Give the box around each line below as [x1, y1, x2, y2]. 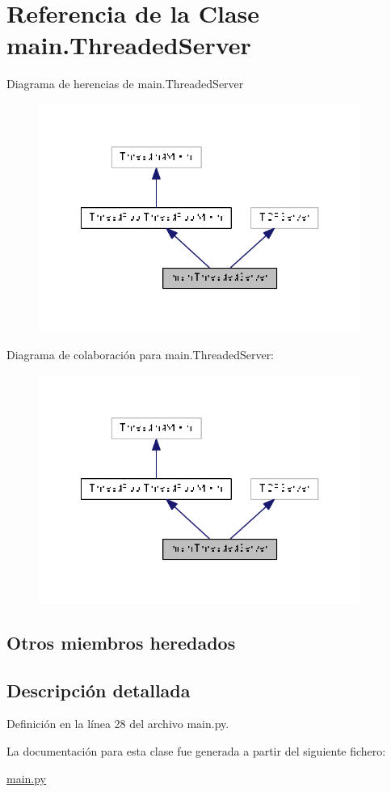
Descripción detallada [6, 677, 191, 702]
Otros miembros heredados [6, 629, 236, 654]
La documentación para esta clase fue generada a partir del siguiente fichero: [6, 742, 386, 759]
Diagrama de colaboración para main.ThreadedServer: [6, 346, 275, 363]
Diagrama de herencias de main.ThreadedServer [6, 75, 244, 92]
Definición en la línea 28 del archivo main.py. [6, 715, 229, 732]
